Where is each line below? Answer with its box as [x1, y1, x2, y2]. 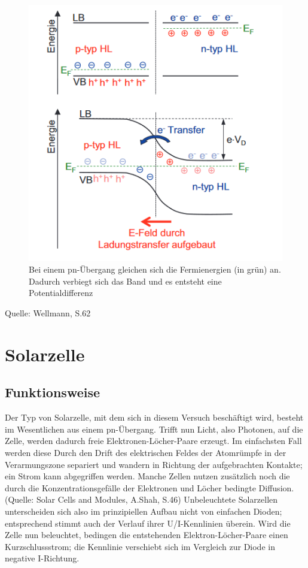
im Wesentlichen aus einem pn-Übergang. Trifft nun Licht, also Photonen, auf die [5, 422, 303, 435]
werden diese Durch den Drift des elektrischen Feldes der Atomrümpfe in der [5, 446, 286, 459]
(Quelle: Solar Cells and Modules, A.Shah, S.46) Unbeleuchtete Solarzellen [5, 493, 278, 506]
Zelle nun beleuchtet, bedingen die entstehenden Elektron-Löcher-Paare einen [5, 528, 288, 541]
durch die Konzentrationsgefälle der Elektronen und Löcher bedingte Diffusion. [5, 481, 294, 494]
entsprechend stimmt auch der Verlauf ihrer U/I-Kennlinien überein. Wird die [5, 516, 291, 529]
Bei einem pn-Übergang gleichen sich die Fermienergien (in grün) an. [29, 263, 281, 276]
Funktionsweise [5, 383, 100, 401]
